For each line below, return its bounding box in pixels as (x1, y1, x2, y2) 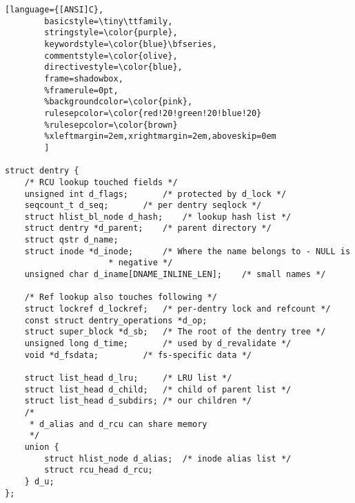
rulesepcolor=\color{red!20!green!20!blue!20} (44, 108, 262, 118)
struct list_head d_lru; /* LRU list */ (24, 373, 232, 383)
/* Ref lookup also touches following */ (24, 292, 217, 303)
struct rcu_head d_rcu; (44, 465, 153, 475)
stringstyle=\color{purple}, (44, 28, 178, 38)
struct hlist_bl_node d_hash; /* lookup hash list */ (24, 211, 292, 222)
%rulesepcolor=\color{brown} (44, 120, 178, 130)
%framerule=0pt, (44, 85, 119, 95)
